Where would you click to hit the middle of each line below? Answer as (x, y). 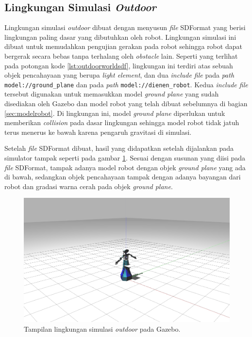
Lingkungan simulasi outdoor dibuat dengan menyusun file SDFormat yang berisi (125, 27)
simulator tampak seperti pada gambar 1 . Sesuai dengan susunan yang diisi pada (125, 157)
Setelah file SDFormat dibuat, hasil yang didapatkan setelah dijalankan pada (119, 148)
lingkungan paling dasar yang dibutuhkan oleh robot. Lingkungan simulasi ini (120, 37)
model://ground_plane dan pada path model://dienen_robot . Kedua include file (126, 84)
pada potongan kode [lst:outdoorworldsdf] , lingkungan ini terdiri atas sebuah (119, 65)
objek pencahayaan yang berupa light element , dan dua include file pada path (119, 75)
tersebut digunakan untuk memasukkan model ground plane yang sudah (112, 94)
